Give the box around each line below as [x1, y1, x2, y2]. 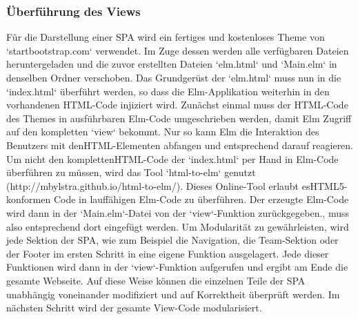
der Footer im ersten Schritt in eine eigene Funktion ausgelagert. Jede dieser [6, 246, 329, 260]
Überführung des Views [6, 2, 141, 19]
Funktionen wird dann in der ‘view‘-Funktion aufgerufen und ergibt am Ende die [6, 260, 348, 274]
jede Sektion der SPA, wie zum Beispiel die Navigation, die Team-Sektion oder [6, 233, 339, 247]
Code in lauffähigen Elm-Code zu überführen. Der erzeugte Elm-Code [53, 192, 349, 206]
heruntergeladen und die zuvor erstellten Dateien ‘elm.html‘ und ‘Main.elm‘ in [6, 57, 337, 71]
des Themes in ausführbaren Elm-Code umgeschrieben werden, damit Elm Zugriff [6, 110, 352, 125]
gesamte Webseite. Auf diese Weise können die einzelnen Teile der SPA [6, 273, 306, 287]
